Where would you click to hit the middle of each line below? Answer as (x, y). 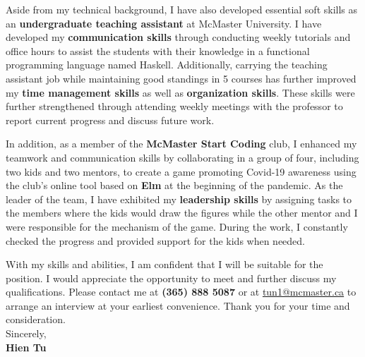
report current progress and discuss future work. (110, 120)
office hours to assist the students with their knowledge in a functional (158, 50)
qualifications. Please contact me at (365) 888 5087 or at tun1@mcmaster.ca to (181, 292)
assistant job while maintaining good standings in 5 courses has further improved (181, 78)
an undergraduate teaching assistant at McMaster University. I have (164, 23)
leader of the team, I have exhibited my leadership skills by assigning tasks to (179, 199)
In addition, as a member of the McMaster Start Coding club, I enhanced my (181, 144)
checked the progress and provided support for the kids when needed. (156, 240)
